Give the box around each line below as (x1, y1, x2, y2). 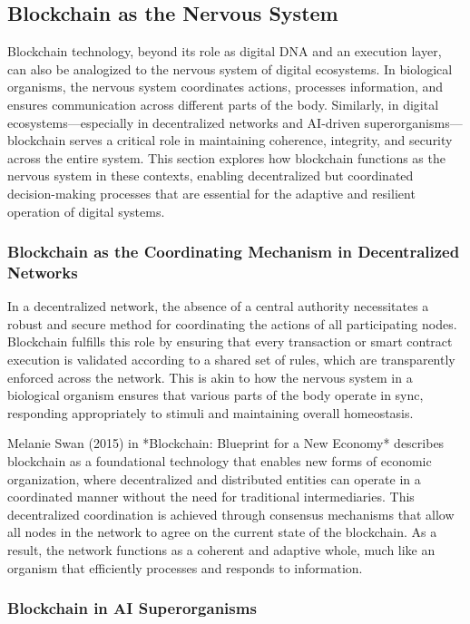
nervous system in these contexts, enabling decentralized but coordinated (7, 166, 414, 185)
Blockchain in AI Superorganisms (7, 597, 257, 619)
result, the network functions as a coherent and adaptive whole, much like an (7, 541, 436, 559)
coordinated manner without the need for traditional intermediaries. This (7, 487, 415, 506)
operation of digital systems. (7, 201, 165, 220)
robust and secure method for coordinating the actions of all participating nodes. (7, 314, 457, 333)
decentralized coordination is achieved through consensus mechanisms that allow (7, 504, 455, 523)
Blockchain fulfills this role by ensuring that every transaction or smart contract (7, 332, 453, 351)
